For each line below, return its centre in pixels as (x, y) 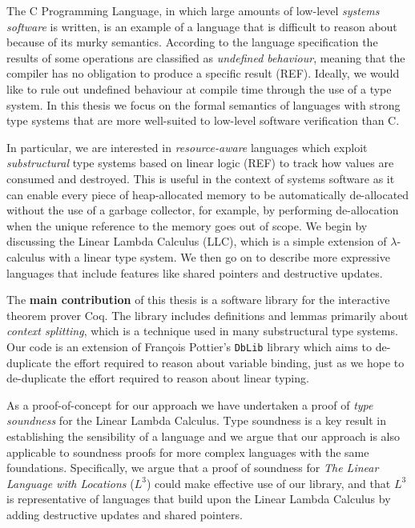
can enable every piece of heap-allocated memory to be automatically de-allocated (208, 194)
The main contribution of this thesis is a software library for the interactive (198, 300)
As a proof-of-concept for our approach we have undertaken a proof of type (190, 404)
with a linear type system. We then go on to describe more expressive (219, 256)
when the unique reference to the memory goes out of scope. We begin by (187, 225)
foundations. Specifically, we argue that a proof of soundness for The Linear (193, 468)
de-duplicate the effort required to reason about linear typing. (158, 378)
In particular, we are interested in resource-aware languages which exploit (187, 147)
